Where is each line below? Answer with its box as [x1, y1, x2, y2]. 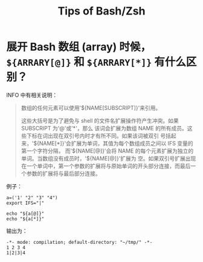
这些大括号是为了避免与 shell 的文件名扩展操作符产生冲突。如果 [21, 117, 179, 124]
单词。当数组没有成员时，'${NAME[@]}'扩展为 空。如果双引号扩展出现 [21, 155, 196, 162]
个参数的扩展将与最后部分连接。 [21, 170, 101, 177]
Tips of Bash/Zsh [57, 4, 146, 18]
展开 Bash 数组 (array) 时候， [6, 40, 152, 54]
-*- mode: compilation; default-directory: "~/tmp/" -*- [6, 239, 153, 245]
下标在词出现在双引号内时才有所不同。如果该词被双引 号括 [26, 132, 171, 139]
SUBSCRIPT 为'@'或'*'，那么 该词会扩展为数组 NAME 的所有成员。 [21, 124, 187, 132]
